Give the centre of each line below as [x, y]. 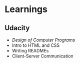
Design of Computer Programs [43, 40]
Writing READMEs [30, 51]
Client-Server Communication [42, 56]
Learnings [26, 9]
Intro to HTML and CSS [36, 45]
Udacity [17, 28]
